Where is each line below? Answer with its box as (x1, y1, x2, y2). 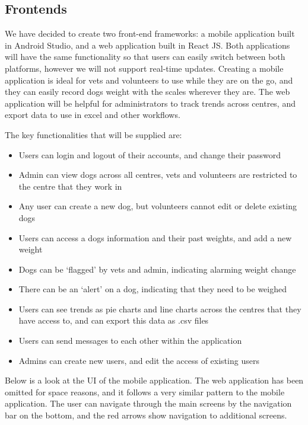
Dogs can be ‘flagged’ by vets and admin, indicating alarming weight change (18, 263, 296, 275)
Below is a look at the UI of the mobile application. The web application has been (5, 374, 304, 386)
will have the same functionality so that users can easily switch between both (5, 50, 285, 63)
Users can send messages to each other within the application (18, 334, 242, 347)
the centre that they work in (18, 180, 122, 192)
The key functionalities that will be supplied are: (5, 128, 182, 140)
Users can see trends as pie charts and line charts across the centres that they (18, 302, 301, 315)
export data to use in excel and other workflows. (5, 108, 180, 121)
